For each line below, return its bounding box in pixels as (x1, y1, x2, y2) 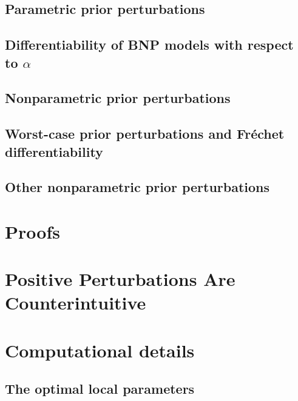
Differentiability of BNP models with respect (5, 35, 294, 54)
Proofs (5, 219, 60, 244)
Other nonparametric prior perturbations (5, 177, 270, 196)
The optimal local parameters (5, 379, 195, 398)
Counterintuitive (5, 290, 146, 315)
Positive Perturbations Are (5, 267, 235, 291)
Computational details (5, 337, 195, 362)
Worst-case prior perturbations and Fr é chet (5, 124, 285, 143)
